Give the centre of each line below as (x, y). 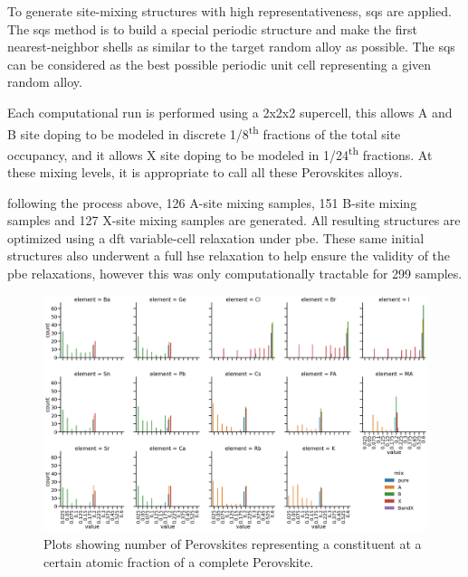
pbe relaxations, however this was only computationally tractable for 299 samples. (235, 274)
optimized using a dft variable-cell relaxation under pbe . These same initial (216, 237)
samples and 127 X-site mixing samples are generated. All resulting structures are (234, 220)
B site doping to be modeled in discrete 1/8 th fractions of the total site (204, 132)
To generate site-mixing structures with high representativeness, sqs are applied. (229, 11)
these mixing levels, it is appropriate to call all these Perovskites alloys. (205, 172)
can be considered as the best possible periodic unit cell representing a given (220, 64)
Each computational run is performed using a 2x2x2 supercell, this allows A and (230, 112)
